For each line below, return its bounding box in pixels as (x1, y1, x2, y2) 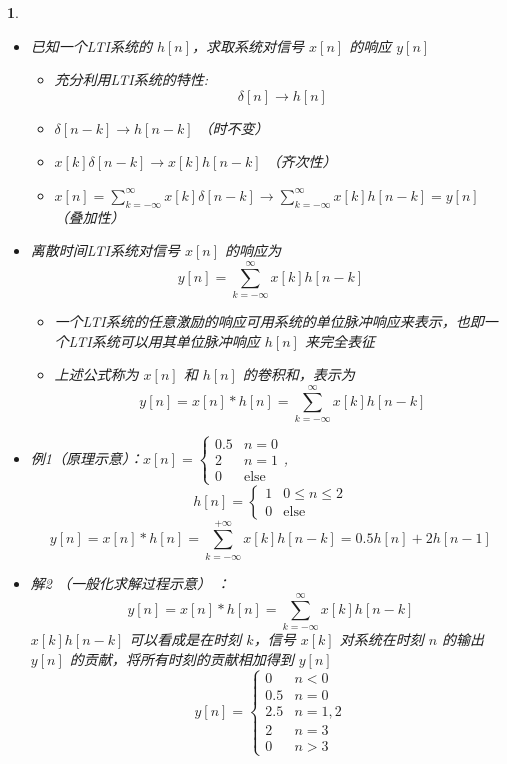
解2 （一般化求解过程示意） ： (30, 572, 230, 593)
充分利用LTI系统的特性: (54, 69, 209, 90)
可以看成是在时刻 (129, 629, 242, 650)
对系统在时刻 (339, 629, 424, 650)
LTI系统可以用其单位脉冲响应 (68, 330, 260, 351)
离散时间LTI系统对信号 (30, 240, 180, 261)
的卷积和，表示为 (242, 364, 355, 385)
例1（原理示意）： (30, 447, 143, 468)
